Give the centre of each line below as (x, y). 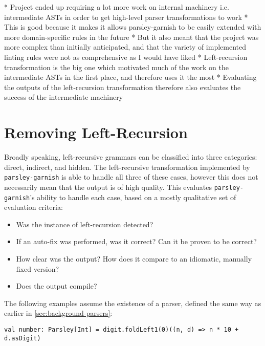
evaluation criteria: (34, 207)
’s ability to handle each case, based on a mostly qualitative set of (133, 197)
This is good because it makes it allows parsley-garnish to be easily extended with (133, 27)
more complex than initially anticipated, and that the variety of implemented (125, 47)
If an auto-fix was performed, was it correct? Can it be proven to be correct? (136, 241)
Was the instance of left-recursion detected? (85, 224)
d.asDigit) (23, 338)
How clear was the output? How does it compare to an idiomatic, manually (134, 258)
